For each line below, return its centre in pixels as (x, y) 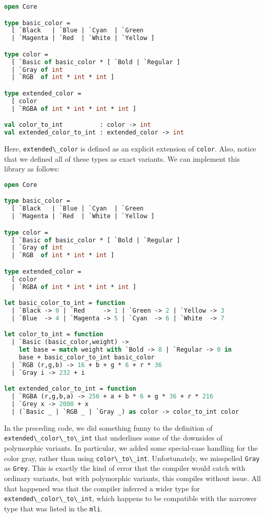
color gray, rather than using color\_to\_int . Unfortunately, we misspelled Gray (132, 458)
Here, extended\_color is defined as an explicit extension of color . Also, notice (130, 148)
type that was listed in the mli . (53, 508)
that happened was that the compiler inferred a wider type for (102, 488)
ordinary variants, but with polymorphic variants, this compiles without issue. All (132, 478)
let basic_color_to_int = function (65, 303)
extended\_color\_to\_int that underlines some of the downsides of (114, 438)
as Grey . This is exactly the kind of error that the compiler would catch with (125, 468)
